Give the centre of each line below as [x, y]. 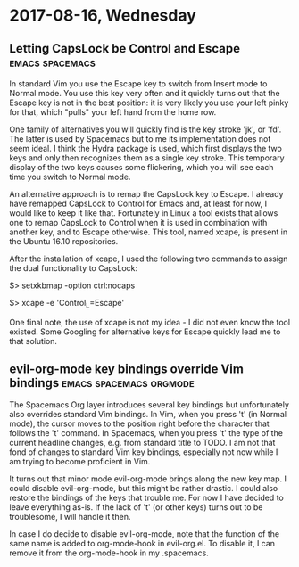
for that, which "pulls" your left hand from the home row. [113, 112]
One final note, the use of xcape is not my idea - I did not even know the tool [150, 322]
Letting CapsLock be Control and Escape [125, 49]
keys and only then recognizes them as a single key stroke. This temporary [147, 158]
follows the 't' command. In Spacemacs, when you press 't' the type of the [146, 432]
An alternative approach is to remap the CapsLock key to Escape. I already [146, 194]
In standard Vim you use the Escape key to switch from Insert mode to [138, 84]
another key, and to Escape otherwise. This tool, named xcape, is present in [149, 232]
